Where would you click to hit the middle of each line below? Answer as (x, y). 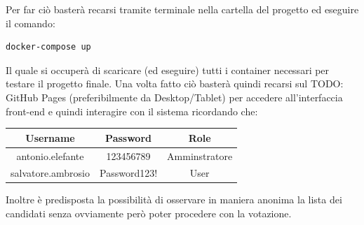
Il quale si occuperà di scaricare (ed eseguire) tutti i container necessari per (168, 70)
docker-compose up (48, 47)
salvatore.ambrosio (50, 173)
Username (50, 137)
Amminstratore (200, 155)
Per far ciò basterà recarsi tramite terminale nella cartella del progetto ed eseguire (182, 9)
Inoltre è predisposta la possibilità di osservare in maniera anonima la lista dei (174, 199)
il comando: (31, 23)
